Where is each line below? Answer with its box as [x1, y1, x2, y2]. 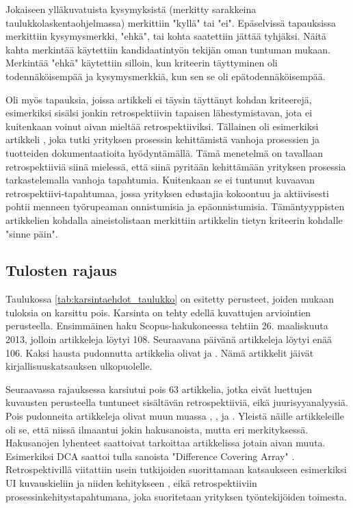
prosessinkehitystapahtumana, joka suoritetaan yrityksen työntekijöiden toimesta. [5, 489, 347, 503]
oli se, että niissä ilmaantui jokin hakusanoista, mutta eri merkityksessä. [5, 422, 309, 436]
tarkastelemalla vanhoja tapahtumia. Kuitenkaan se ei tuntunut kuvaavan [5, 173, 315, 187]
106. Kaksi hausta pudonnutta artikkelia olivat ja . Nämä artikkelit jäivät [5, 345, 314, 359]
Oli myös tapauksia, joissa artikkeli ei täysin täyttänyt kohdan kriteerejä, [5, 92, 312, 106]
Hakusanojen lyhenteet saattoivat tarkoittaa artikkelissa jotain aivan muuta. [5, 435, 326, 450]
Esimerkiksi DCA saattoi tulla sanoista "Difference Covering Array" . [5, 448, 295, 463]
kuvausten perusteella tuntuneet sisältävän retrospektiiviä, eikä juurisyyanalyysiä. [5, 395, 348, 409]
